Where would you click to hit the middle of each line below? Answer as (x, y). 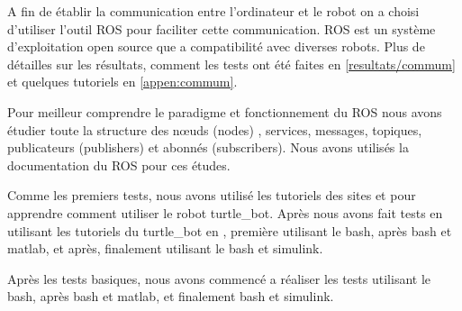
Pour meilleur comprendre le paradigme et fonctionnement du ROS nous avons (225, 111)
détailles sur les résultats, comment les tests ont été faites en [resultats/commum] (231, 64)
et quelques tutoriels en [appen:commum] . (122, 82)
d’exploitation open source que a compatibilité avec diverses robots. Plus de (216, 46)
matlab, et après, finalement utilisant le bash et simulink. (165, 248)
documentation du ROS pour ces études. (119, 165)
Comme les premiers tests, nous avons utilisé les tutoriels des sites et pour (212, 195)
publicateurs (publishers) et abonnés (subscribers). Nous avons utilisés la (208, 147)
